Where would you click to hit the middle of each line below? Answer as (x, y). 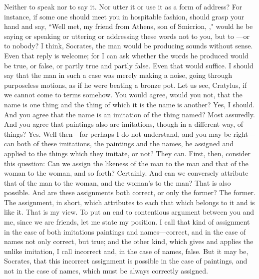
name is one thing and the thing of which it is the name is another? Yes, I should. (129, 104)
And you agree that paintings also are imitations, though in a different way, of (124, 124)
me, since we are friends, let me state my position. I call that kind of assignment (127, 222)
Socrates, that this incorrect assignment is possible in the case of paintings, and (126, 261)
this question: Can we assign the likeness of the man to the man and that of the (126, 163)
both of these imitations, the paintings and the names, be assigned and (125, 143)
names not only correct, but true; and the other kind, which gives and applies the (129, 241)
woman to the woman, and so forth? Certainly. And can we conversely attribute (126, 173)
